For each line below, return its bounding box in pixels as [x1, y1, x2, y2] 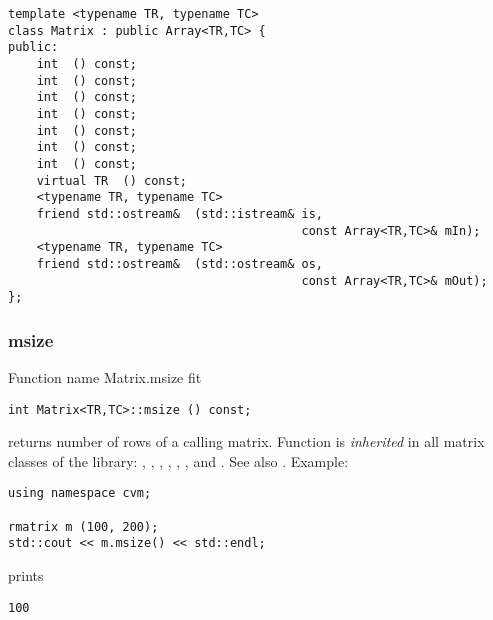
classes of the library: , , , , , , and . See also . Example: [8, 450, 349, 471]
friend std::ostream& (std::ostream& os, [36, 256, 324, 271]
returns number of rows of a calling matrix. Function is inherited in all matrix [8, 431, 485, 452]
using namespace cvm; [8, 486, 152, 501]
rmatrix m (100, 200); [8, 519, 159, 534]
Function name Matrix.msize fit [8, 367, 202, 388]
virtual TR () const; [36, 173, 187, 188]
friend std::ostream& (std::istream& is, [36, 206, 324, 221]
